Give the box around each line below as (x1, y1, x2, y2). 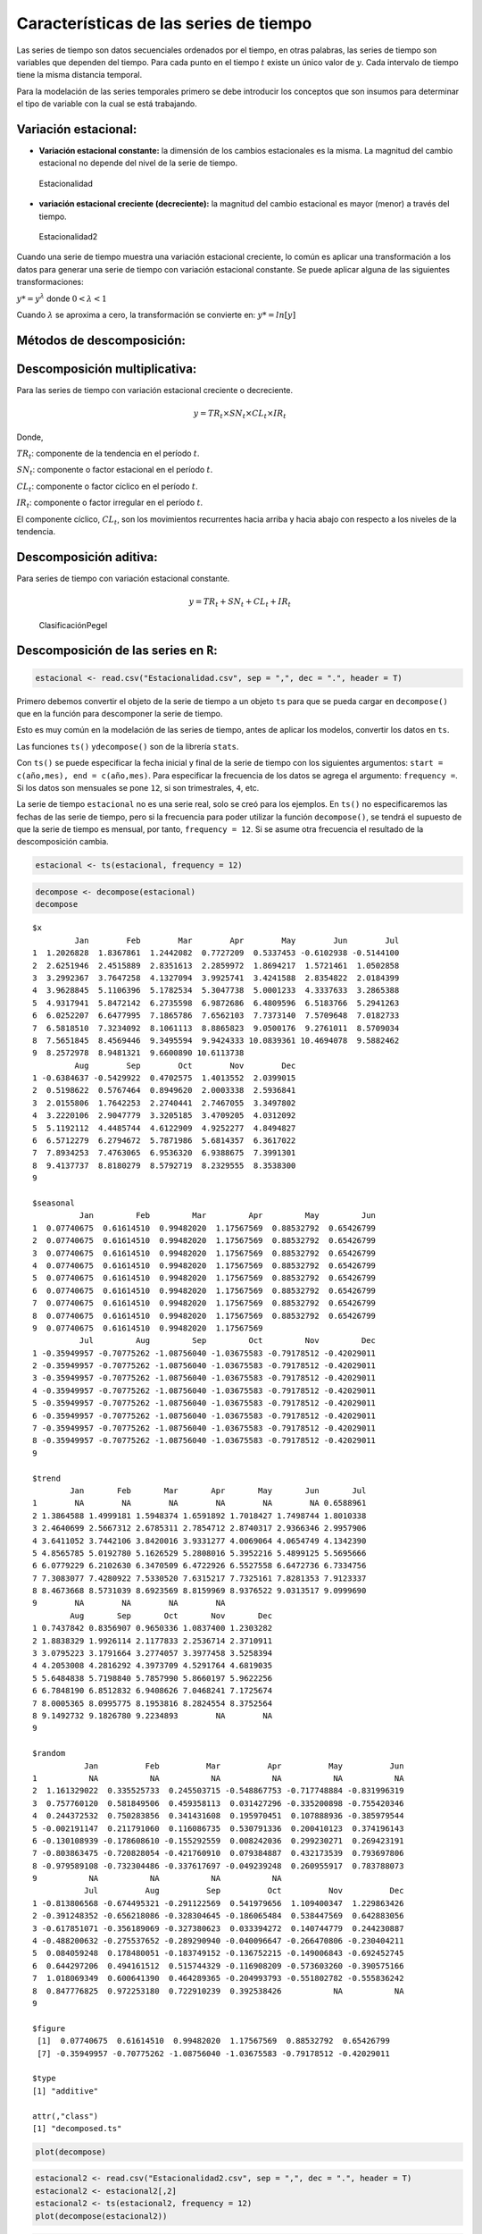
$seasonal (32, 1197, 75, 1208)
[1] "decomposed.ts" (32, 2123, 122, 2133)
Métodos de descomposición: (16, 332, 187, 348)
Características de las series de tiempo (16, 13, 312, 33)
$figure (32, 2023, 66, 2033)
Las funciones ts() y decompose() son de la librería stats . (16, 741, 239, 752)
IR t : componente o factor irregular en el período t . (16, 497, 204, 509)
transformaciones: (16, 277, 84, 288)
